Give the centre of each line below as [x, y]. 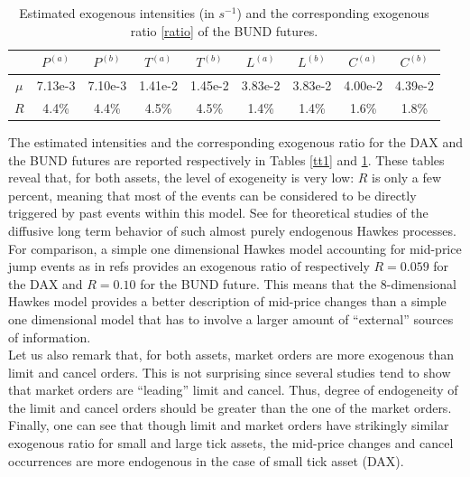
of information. [50, 337]
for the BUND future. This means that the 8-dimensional [298, 283]
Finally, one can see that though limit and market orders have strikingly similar [229, 425]
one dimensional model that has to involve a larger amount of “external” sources [231, 318]
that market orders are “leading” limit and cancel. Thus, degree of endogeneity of [233, 390]
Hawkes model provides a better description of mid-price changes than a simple [227, 301]
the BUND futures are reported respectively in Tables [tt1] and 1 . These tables [226, 159]
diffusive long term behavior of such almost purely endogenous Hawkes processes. [232, 230]
